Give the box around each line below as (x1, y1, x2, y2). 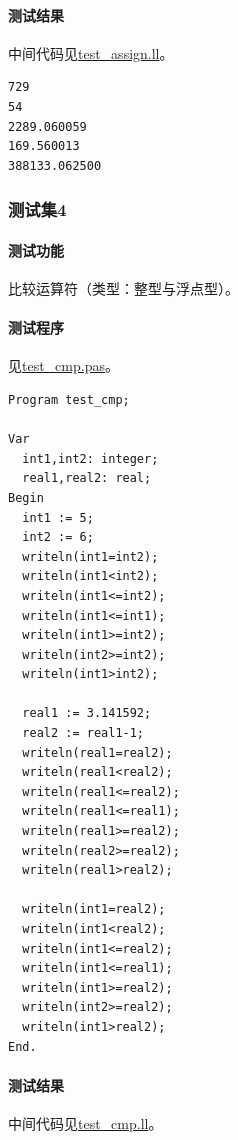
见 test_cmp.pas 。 (8, 355, 119, 376)
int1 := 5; (22, 510, 94, 525)
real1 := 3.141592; (22, 706, 152, 721)
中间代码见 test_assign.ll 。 (8, 42, 174, 63)
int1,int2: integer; (22, 451, 159, 466)
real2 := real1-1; (22, 726, 145, 741)
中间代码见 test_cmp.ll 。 (8, 1112, 163, 1133)
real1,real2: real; (22, 471, 152, 486)
